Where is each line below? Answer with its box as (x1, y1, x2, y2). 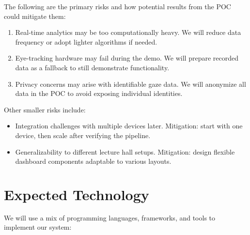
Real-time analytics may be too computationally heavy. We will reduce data (15, 27, 241, 37)
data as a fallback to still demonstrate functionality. (15, 62, 170, 72)
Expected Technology (4, 184, 149, 204)
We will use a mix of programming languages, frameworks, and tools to (4, 212, 216, 222)
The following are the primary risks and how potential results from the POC (4, 1, 231, 11)
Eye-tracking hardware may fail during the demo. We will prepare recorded (15, 53, 238, 63)
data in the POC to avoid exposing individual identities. (15, 88, 183, 98)
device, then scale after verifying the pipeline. (15, 130, 151, 140)
